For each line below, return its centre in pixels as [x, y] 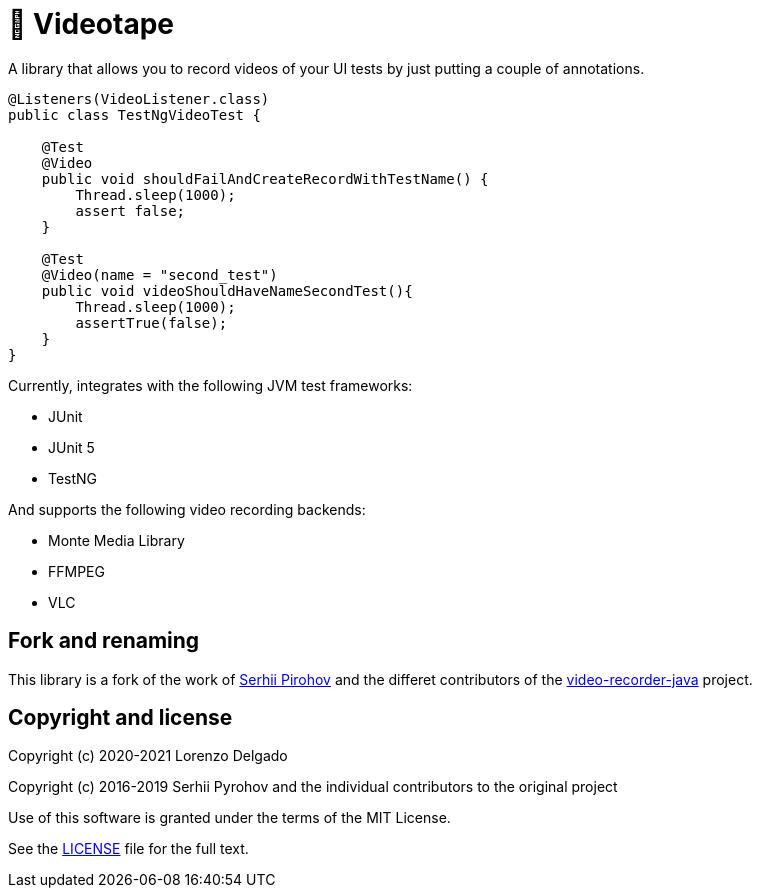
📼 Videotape [91, 24]
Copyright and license [120, 718]
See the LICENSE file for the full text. [128, 849]
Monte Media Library [116, 540]
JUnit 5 [71, 447]
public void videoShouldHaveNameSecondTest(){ [227, 290]
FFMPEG [76, 571]
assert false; [130, 210]
